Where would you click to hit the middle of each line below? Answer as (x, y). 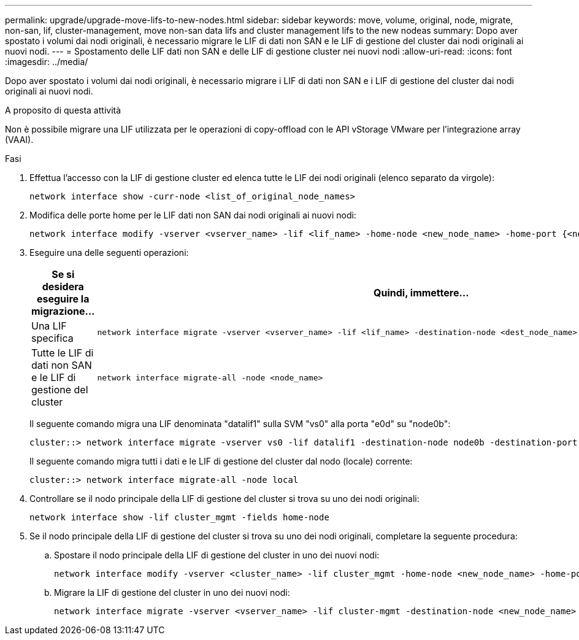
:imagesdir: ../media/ (47, 62)
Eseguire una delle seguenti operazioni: (109, 253)
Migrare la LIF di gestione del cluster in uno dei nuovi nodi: (172, 592)
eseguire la (63, 299)
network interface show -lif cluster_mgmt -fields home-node (179, 517)
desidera (63, 287)
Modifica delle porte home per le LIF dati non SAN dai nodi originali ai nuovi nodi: (193, 215)
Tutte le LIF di (63, 353)
